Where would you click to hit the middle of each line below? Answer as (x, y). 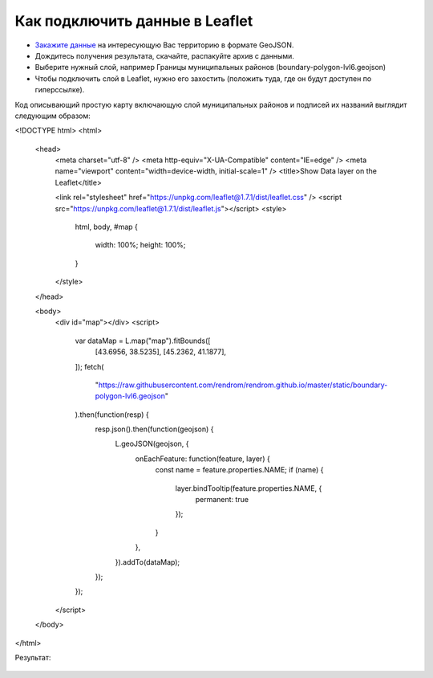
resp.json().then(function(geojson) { (154, 429)
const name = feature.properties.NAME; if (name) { (239, 470)
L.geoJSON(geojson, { (152, 444)
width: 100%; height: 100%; (140, 245)
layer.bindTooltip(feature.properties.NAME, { (249, 488)
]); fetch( (89, 366)
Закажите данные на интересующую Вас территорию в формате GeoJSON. (164, 45)
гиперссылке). (60, 90)
